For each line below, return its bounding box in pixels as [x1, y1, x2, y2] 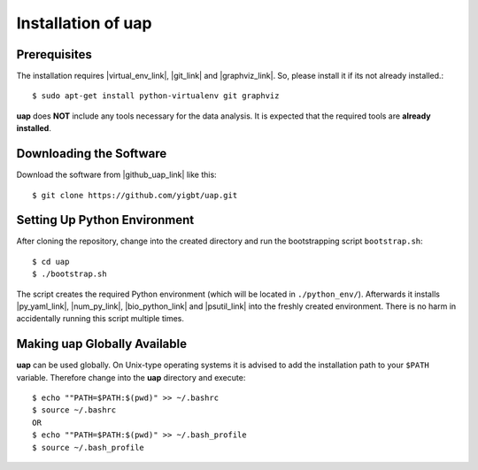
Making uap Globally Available [16, 336, 188, 351]
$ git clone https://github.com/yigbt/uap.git [32, 190, 238, 200]
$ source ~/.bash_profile [32, 443, 145, 452]
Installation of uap [16, 13, 152, 33]
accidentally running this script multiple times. [16, 313, 185, 324]
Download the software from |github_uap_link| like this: [16, 169, 217, 181]
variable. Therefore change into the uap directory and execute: [16, 372, 246, 382]
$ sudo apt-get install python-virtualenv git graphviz [32, 91, 280, 101]
